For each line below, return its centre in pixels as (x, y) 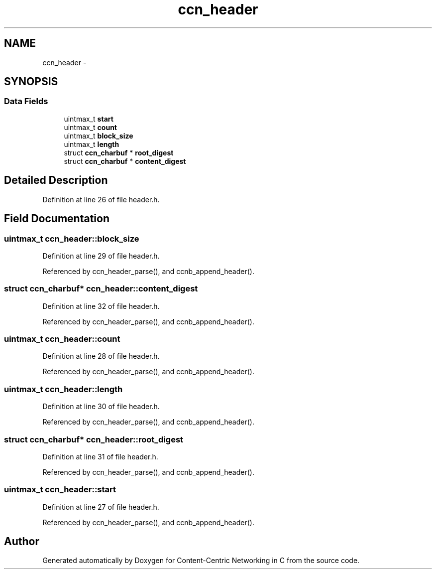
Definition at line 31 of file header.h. (100, 456)
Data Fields (26, 101)
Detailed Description (56, 180)
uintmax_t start (89, 119)
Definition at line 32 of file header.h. (101, 306)
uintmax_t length (92, 144)
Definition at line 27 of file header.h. (101, 507)
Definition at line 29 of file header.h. (101, 256)
